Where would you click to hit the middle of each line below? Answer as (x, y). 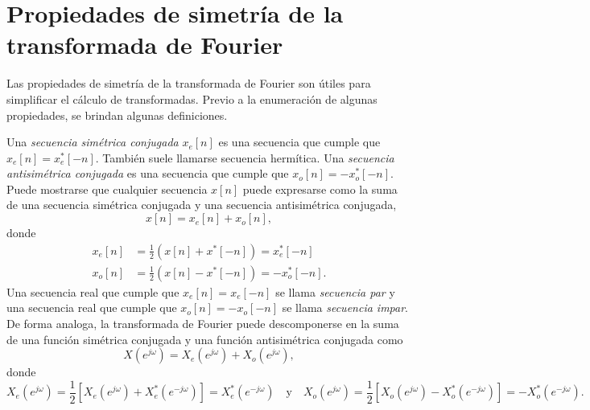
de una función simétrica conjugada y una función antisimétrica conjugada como (205, 339)
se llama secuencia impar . (345, 307)
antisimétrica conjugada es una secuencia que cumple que (148, 173)
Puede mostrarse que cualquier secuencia (107, 189)
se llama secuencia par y (335, 291)
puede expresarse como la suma (320, 189)
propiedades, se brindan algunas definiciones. (117, 115)
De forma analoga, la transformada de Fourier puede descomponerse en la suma (203, 323)
